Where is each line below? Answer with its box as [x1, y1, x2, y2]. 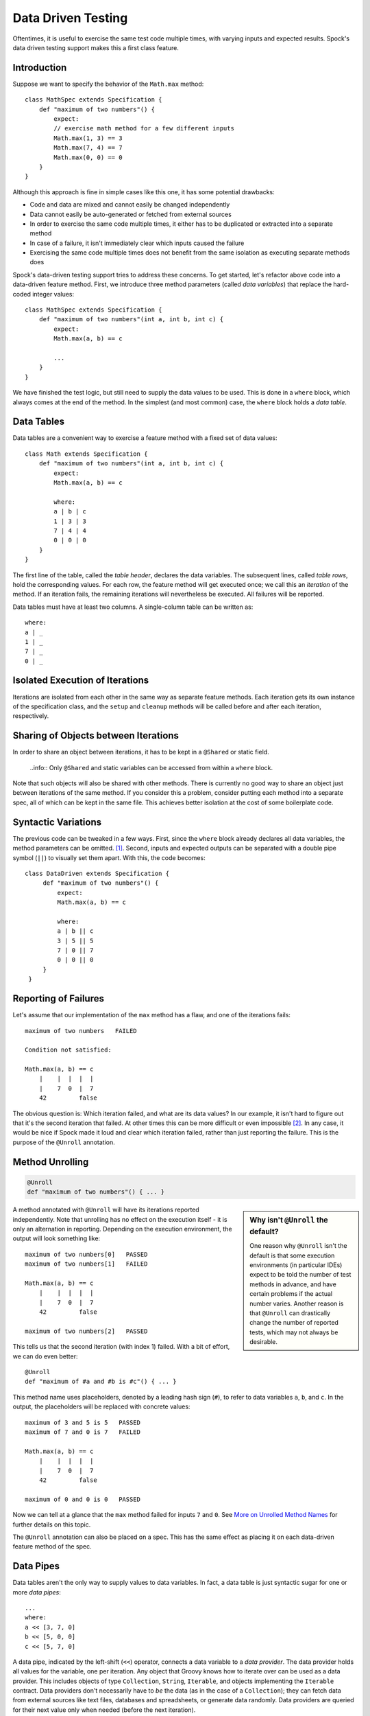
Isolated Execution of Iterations [12, 675, 149, 686]
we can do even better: [12, 1352, 78, 1360]
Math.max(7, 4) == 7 [53, 144, 123, 152]
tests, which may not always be [249, 1328, 338, 1336]
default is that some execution [249, 1251, 335, 1260]
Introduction [12, 62, 67, 73]
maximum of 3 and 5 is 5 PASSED [25, 1418, 140, 1426]
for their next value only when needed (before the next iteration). [12, 1706, 196, 1714]
